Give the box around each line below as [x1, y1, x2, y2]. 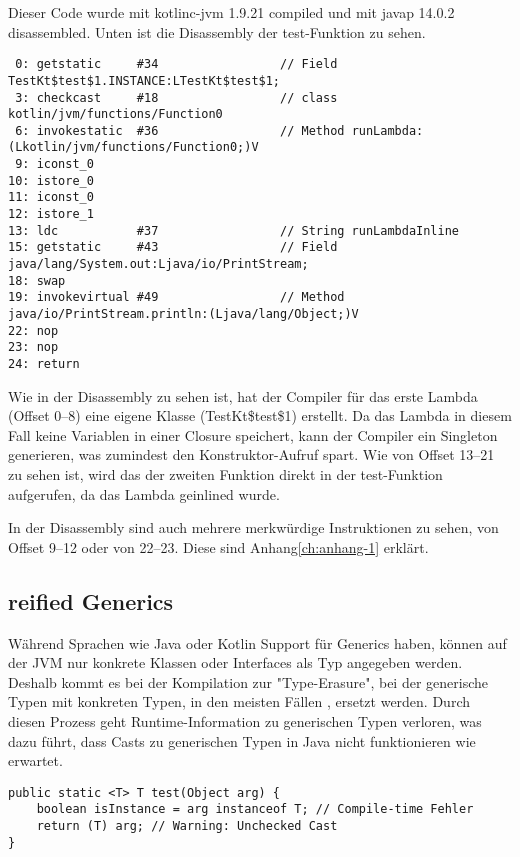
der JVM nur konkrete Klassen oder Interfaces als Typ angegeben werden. [8, 652, 463, 673]
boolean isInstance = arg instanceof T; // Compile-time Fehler [36, 802, 474, 817]
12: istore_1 [8, 207, 94, 222]
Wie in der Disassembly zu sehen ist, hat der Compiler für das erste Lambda [8, 385, 478, 406]
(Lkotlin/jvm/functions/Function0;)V [8, 140, 259, 155]
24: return [8, 357, 80, 371]
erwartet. [8, 750, 63, 771]
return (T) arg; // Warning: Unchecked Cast [36, 819, 338, 834]
